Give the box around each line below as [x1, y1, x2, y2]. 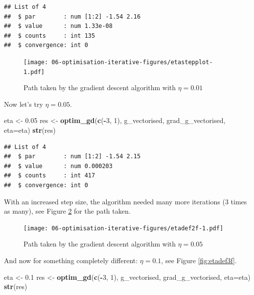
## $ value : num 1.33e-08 [4, 23, 113, 30]
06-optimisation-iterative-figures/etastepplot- [51, 58, 213, 66]
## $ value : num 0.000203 [4, 162, 113, 170]
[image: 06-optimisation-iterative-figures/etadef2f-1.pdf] [23, 224, 224, 232]
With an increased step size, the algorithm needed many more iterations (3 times [4, 196, 247, 206]
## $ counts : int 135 [4, 32, 95, 39]
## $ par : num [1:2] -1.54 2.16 [4, 13, 141, 20]
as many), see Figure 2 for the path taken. [4, 206, 131, 216]
